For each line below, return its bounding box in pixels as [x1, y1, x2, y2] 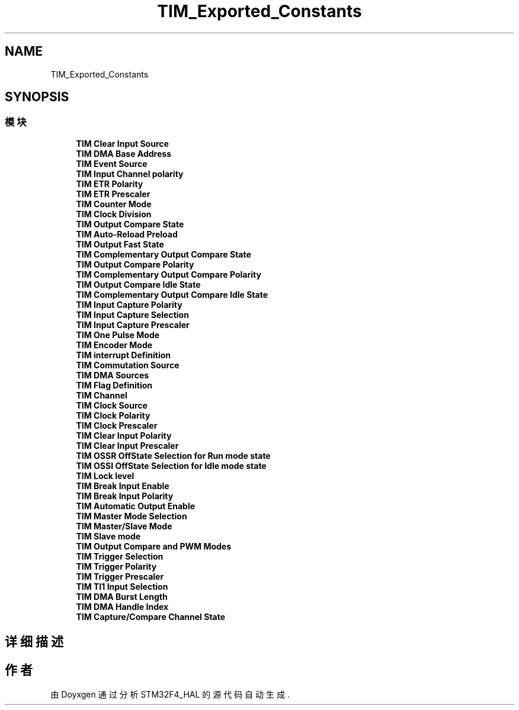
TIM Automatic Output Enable [76, 500, 196, 511]
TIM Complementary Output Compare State [76, 249, 251, 259]
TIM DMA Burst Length [76, 591, 168, 602]
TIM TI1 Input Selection [76, 581, 168, 592]
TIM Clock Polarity [76, 410, 150, 420]
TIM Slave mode [76, 531, 141, 541]
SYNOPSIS [5, 89, 69, 105]
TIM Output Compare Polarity [76, 259, 194, 269]
